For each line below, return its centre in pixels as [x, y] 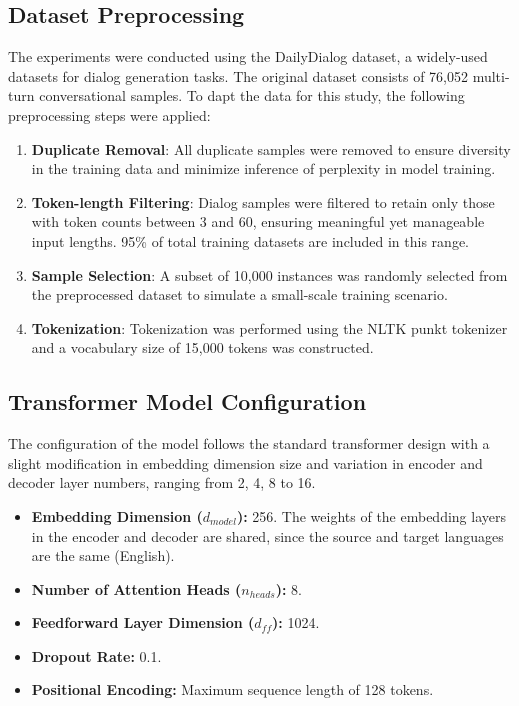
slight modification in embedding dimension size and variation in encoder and [245, 462]
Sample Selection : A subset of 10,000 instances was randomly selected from [269, 274]
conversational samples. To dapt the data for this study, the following [252, 95]
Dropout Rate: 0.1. [96, 655]
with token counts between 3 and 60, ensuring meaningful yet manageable [258, 221]
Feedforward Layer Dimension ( [143, 622]
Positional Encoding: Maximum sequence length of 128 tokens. [232, 689]
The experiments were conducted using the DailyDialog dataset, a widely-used [248, 56]
